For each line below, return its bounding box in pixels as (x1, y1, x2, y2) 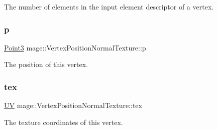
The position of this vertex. (4, 59, 88, 69)
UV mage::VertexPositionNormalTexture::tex (4, 100, 142, 110)
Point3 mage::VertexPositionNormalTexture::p (4, 42, 146, 52)
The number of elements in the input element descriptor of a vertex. (4, 1, 214, 11)
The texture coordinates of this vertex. (4, 116, 123, 127)
